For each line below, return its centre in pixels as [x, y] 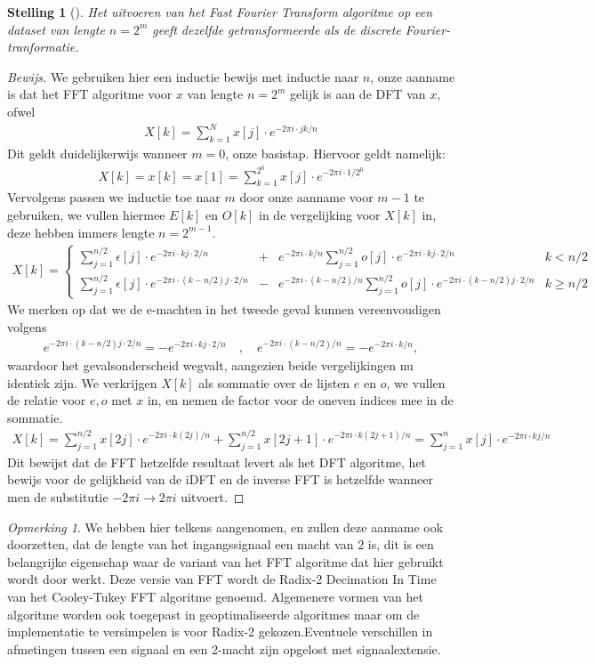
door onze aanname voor [306, 197]
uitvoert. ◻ [213, 496]
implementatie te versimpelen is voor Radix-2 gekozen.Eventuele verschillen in [220, 632]
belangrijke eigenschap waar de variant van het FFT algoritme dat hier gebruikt [225, 561]
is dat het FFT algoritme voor [90, 94]
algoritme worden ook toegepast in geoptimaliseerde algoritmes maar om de [213, 614]
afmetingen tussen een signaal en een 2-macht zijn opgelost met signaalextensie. [224, 648]
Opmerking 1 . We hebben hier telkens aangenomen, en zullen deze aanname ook [225, 526]
